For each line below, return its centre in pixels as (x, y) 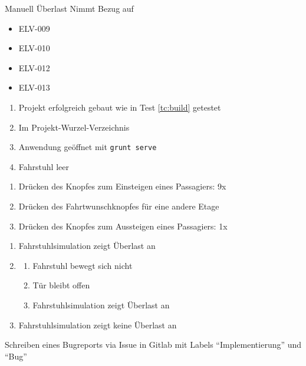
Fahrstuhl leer (44, 166)
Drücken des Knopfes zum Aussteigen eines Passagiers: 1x (123, 226)
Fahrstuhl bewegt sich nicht (83, 265)
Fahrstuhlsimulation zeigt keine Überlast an (98, 325)
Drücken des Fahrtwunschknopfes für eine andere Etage (119, 206)
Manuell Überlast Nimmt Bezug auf (69, 8)
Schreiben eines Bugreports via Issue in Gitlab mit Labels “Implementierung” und (153, 345)
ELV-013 (34, 87)
